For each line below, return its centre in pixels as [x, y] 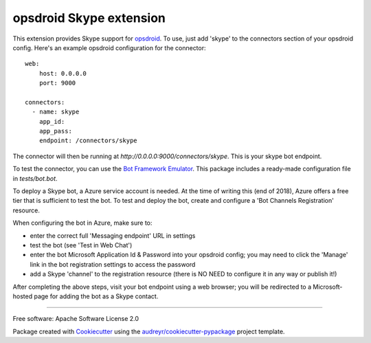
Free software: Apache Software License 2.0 [76, 319]
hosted [23, 296]
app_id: [52, 121]
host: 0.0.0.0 [63, 73]
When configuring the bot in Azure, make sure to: [82, 223]
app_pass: [55, 131]
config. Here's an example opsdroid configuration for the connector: [109, 47]
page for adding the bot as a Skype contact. [96, 296]
